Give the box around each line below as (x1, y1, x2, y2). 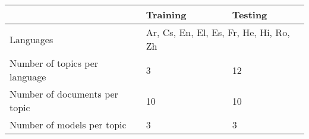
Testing (232, 8, 267, 21)
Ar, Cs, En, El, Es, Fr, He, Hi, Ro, (146, 25, 290, 39)
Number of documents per (10, 87, 118, 101)
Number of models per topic (10, 118, 127, 131)
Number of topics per (10, 56, 99, 70)
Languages (10, 32, 53, 46)
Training (146, 8, 187, 21)
